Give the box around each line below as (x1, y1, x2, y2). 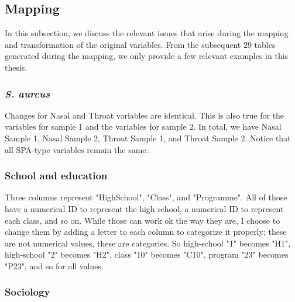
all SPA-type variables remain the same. (5, 143, 149, 155)
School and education (5, 168, 108, 183)
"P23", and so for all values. (5, 259, 104, 272)
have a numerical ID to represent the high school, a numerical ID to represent (5, 202, 284, 214)
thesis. (5, 61, 28, 73)
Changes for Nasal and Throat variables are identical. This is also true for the (5, 109, 284, 121)
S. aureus (5, 86, 50, 100)
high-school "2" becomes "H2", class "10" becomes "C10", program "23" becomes (5, 248, 289, 261)
